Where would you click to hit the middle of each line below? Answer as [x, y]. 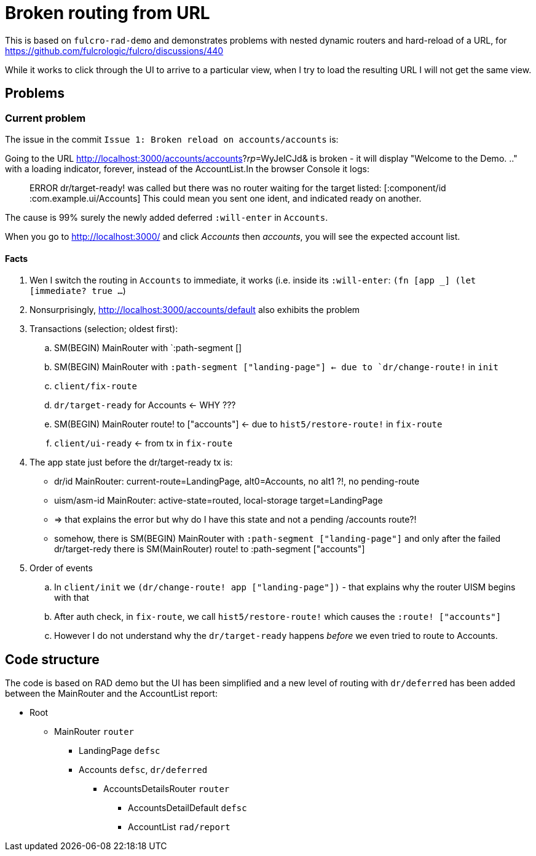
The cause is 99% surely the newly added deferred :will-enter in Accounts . [167, 217]
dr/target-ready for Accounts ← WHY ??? [145, 405]
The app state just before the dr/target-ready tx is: [131, 462]
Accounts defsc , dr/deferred [143, 770]
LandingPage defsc [120, 751]
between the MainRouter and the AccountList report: [111, 694]
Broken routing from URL [108, 13]
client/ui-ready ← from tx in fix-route [144, 443]
